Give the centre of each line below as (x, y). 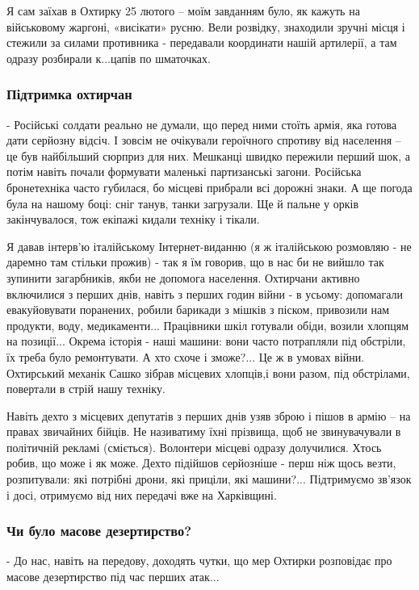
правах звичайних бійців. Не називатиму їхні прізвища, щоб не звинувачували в (204, 431)
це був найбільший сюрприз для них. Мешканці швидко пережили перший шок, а (208, 155)
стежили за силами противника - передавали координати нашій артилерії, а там (202, 42)
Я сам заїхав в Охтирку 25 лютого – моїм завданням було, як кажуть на (183, 10)
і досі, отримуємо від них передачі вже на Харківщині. (142, 494)
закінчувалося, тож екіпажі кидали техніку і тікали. (133, 219)
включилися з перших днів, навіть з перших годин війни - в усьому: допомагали (205, 293)
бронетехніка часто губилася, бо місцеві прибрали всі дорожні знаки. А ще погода (209, 187)
